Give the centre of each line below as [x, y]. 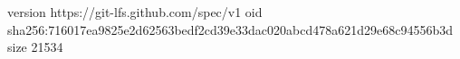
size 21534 [35, 47]
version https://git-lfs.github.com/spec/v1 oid [135, 12]
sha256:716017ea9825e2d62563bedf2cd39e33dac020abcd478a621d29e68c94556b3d [230, 29]
